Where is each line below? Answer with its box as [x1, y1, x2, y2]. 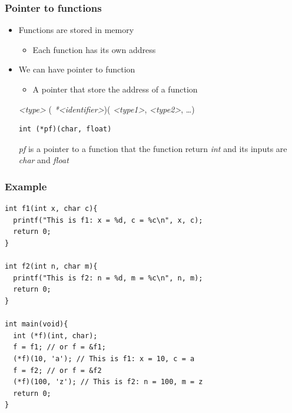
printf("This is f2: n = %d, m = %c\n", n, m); [13, 273, 203, 282]
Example [5, 179, 47, 193]
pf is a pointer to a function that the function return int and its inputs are [18, 142, 287, 154]
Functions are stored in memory [18, 24, 134, 36]
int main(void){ [5, 320, 68, 329]
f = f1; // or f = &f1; [13, 343, 106, 352]
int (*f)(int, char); [13, 331, 98, 340]
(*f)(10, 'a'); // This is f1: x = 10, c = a [13, 354, 195, 363]
